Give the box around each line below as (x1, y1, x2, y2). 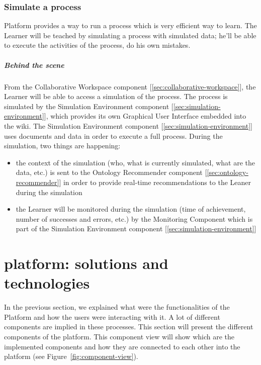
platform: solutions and (4, 253, 168, 273)
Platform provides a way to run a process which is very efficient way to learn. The (4, 20, 257, 31)
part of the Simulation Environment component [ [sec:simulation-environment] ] (16, 223, 256, 234)
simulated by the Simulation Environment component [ (4, 101, 173, 111)
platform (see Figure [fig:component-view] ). (4, 351, 138, 361)
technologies (4, 272, 90, 293)
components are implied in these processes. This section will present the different (4, 321, 253, 332)
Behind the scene (4, 59, 64, 70)
